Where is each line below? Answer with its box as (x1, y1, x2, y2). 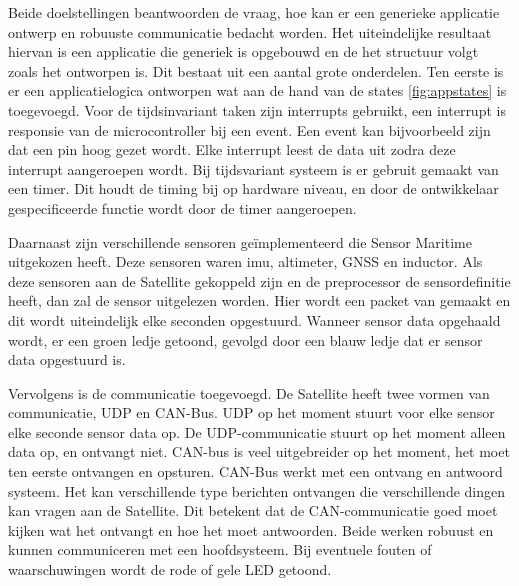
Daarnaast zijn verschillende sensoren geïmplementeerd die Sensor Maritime (8, 231, 472, 252)
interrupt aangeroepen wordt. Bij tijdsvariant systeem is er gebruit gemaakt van (8, 158, 499, 179)
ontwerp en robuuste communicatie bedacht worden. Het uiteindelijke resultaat (8, 21, 492, 42)
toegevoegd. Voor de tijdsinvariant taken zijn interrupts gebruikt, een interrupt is (8, 99, 506, 120)
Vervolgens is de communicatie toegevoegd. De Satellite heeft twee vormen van (8, 382, 490, 403)
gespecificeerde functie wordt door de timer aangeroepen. (8, 197, 357, 218)
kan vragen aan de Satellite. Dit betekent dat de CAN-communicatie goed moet (8, 500, 498, 521)
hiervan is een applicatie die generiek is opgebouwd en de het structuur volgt (8, 41, 479, 62)
